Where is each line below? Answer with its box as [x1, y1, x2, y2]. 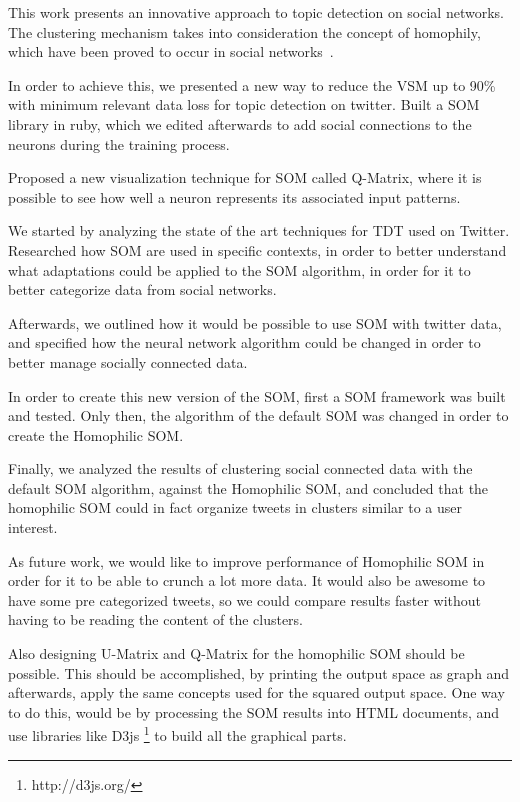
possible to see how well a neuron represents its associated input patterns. [8, 186, 461, 207]
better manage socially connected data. [8, 351, 248, 372]
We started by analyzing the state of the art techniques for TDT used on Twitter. [8, 220, 510, 241]
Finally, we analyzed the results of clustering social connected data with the [8, 458, 473, 479]
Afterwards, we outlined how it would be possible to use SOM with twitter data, [8, 312, 502, 333]
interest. [8, 517, 58, 538]
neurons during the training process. [8, 133, 230, 154]
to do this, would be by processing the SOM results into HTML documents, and [8, 701, 500, 722]
